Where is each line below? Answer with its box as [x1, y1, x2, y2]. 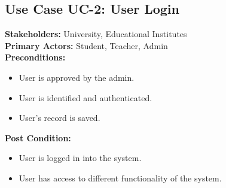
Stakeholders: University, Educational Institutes [5, 28, 187, 40]
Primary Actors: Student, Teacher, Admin [5, 39, 168, 51]
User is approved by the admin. [19, 71, 135, 83]
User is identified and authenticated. [19, 91, 152, 104]
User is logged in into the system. [19, 151, 142, 164]
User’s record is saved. [19, 111, 100, 124]
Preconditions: [5, 51, 66, 63]
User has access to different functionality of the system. [19, 171, 222, 184]
